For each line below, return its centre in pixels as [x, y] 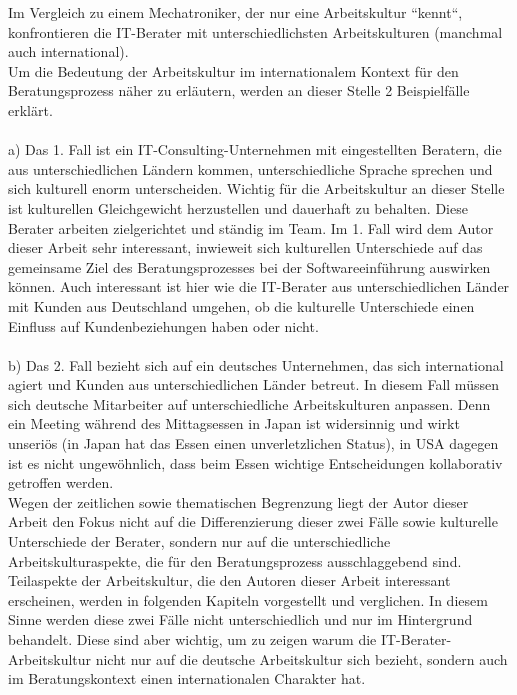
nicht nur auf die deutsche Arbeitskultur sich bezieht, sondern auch [301, 658]
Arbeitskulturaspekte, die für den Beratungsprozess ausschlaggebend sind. [235, 560]
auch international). [68, 51]
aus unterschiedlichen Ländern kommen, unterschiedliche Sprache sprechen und [250, 168]
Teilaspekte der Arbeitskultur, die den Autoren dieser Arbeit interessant [229, 580]
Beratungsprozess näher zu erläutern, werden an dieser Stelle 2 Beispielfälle [239, 90]
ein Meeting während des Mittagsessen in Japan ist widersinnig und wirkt [234, 423]
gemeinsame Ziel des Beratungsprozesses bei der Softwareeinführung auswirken [249, 266]
